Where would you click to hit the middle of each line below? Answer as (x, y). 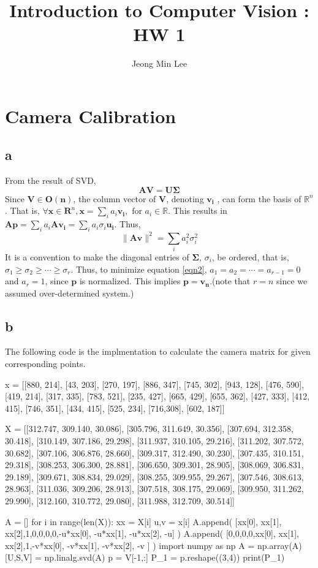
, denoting (185, 198)
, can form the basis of (259, 198)
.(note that (230, 281)
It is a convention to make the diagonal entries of (97, 256)
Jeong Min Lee (159, 63)
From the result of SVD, (51, 180)
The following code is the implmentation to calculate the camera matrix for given (158, 351)
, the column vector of (115, 198)
